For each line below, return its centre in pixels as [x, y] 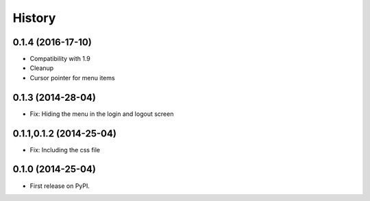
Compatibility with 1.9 [60, 59]
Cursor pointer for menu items [73, 78]
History [34, 18]
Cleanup [42, 68]
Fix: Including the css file [65, 150]
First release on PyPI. [60, 186]
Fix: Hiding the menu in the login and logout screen [102, 114]
